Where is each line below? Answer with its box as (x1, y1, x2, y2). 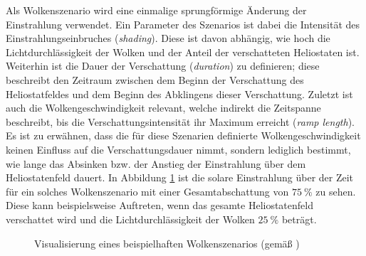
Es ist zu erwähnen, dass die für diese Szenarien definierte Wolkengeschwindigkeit (6, 128, 361, 143)
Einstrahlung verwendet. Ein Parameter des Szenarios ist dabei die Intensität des (6, 16, 360, 31)
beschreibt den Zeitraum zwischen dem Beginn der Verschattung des (6, 72, 304, 87)
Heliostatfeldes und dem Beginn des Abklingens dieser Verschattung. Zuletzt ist (6, 86, 353, 101)
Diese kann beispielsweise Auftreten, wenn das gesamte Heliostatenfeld (6, 198, 313, 213)
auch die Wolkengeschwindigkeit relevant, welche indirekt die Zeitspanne (6, 100, 321, 115)
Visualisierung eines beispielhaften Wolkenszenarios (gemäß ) (34, 235, 300, 250)
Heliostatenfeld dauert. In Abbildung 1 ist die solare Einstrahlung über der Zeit (6, 170, 354, 185)
